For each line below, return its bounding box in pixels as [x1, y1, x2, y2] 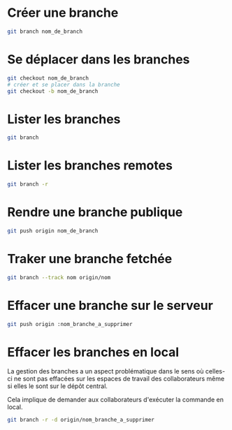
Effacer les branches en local [7, 344, 180, 360]
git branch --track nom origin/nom [7, 274, 111, 281]
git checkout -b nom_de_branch [7, 87, 99, 95]
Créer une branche [7, 5, 119, 21]
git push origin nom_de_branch [7, 227, 99, 235]
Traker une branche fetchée [7, 251, 173, 267]
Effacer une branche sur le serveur [7, 297, 213, 313]
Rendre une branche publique [7, 205, 183, 221]
